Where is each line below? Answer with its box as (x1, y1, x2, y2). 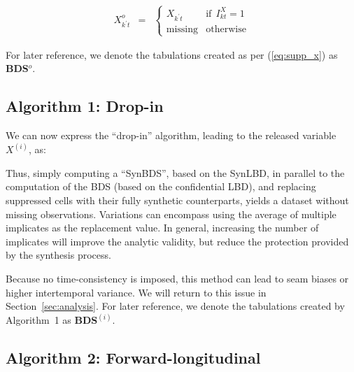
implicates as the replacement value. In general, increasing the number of (6, 220, 319, 235)
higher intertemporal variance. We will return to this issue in (6, 285, 267, 299)
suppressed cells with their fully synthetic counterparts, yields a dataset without (6, 193, 349, 208)
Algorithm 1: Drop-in (6, 95, 164, 117)
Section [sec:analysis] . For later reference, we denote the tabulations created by (6, 299, 345, 313)
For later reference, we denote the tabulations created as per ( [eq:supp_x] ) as (6, 47, 338, 62)
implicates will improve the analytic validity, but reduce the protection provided (6, 234, 349, 248)
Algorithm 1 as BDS (6, 312, 98, 327)
